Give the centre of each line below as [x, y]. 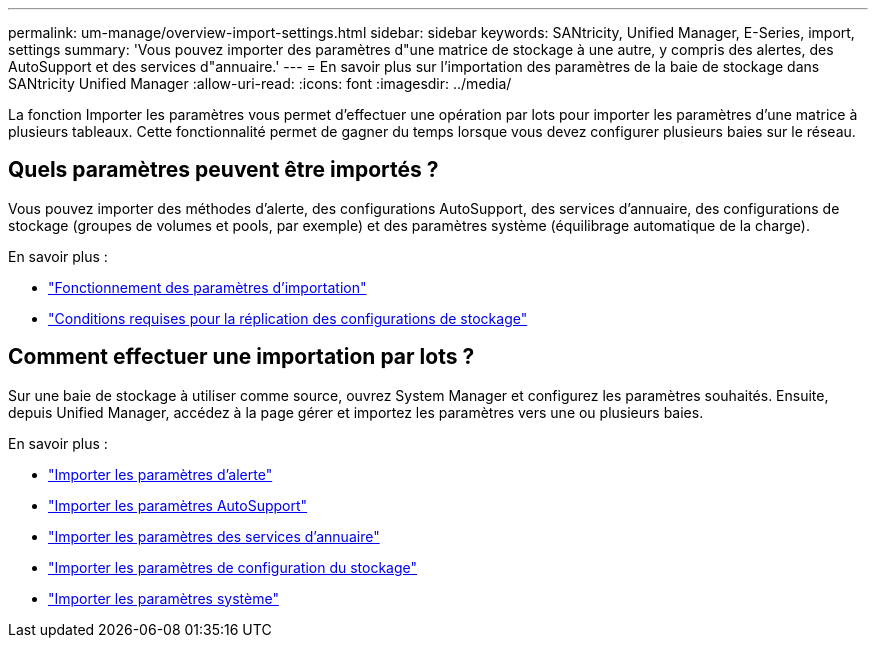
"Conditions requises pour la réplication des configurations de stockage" [288, 318]
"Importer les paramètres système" [163, 598]
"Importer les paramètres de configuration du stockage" [233, 567]
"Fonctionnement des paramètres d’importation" [207, 287]
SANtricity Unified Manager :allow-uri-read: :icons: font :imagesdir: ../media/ [260, 83]
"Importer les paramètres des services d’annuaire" [214, 536]
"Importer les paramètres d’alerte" [160, 474]
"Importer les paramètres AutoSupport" [178, 505]
